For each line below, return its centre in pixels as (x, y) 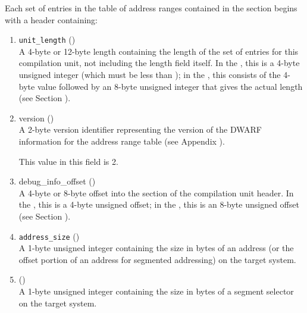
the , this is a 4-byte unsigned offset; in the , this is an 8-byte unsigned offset (159, 204)
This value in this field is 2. (68, 161)
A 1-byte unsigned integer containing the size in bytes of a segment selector (156, 291)
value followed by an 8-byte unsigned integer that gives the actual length (170, 86)
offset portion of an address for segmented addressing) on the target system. (157, 259)
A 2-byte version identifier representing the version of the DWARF (140, 129)
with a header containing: (51, 19)
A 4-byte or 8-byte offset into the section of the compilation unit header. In (156, 193)
